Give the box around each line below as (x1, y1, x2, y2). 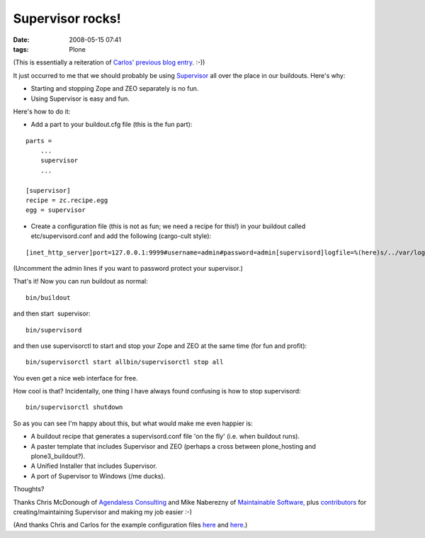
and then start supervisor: (13, 309, 91, 318)
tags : (13, 45, 29, 53)
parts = (25, 137, 52, 145)
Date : (13, 35, 30, 44)
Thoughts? (13, 485, 45, 493)
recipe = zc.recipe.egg (25, 196, 108, 205)
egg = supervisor (25, 206, 86, 214)
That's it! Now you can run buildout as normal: (13, 277, 148, 286)
